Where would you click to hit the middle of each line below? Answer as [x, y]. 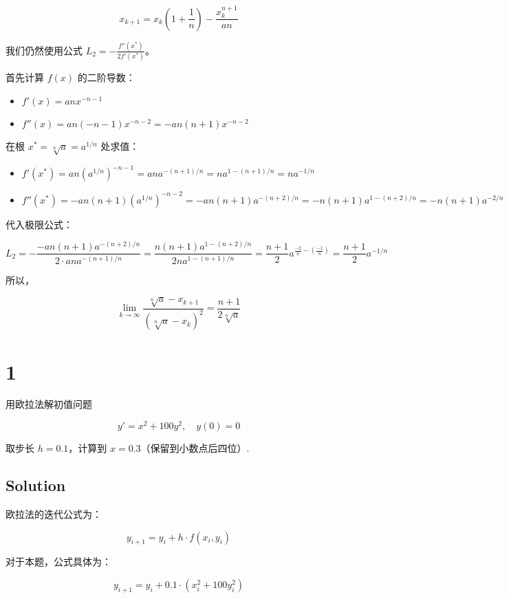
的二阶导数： [106, 77]
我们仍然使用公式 [44, 50]
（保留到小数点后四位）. [195, 448]
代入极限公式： [39, 224]
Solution [36, 485]
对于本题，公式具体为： [58, 562]
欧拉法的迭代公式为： [54, 513]
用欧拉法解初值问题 [49, 404]
